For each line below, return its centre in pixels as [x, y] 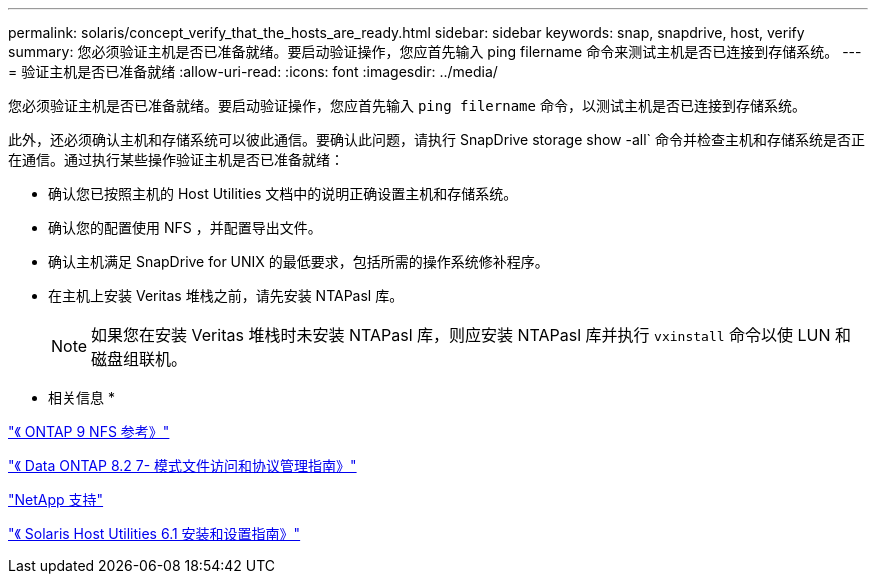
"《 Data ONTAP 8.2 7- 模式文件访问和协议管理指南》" [182, 465]
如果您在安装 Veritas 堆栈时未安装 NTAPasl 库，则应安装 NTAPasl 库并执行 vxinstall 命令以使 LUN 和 [471, 335]
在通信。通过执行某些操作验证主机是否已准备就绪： [176, 159]
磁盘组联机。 [139, 359]
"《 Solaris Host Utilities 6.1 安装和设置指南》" [154, 533]
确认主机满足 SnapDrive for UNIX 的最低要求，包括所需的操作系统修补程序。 [298, 261]
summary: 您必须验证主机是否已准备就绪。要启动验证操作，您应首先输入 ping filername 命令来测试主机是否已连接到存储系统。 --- [435, 51]
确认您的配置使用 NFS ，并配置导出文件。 [185, 227]
